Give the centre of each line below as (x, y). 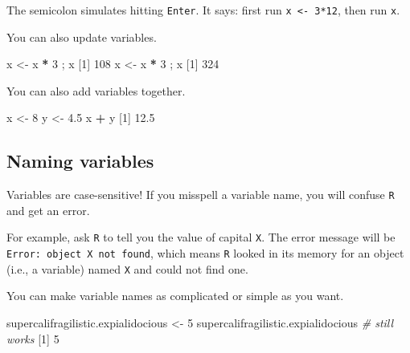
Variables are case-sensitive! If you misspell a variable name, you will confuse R (201, 195)
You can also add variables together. (96, 90)
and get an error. (48, 210)
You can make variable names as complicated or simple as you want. (175, 296)
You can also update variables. (82, 37)
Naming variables (80, 161)
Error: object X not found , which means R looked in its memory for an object (205, 253)
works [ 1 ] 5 (33, 338)
